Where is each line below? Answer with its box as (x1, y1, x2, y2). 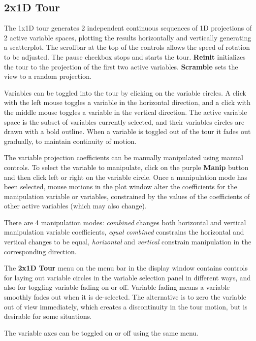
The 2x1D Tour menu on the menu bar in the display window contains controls (4, 263, 248, 273)
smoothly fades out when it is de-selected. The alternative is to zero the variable (4, 292, 247, 302)
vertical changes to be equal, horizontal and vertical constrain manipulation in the (4, 237, 252, 247)
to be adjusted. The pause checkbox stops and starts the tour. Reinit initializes (4, 51, 246, 62)
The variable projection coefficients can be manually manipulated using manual (4, 152, 243, 163)
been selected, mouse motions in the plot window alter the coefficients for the (4, 181, 237, 192)
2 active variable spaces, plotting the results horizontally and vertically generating (4, 32, 252, 42)
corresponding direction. (4, 246, 77, 256)
